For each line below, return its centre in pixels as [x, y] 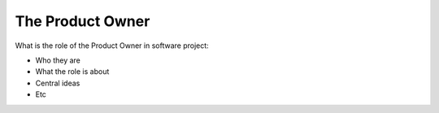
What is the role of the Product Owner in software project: [112, 46]
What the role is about [72, 72]
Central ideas [58, 83]
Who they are [58, 60]
